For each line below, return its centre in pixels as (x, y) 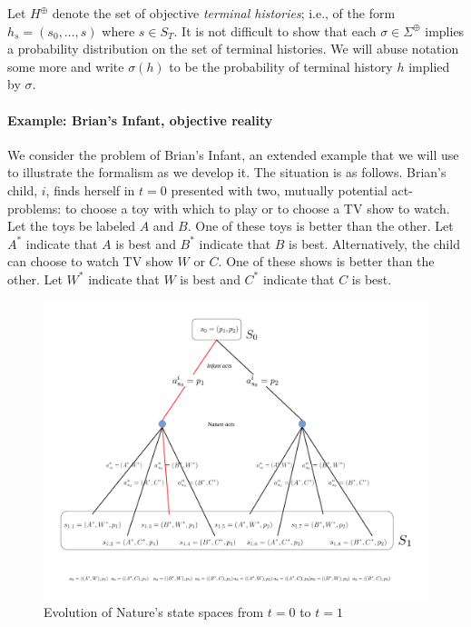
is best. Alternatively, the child (374, 243)
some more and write (66, 66)
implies (445, 30)
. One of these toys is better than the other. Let (320, 226)
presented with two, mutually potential (279, 189)
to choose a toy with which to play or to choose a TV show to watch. (257, 208)
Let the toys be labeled (72, 226)
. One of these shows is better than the (326, 261)
